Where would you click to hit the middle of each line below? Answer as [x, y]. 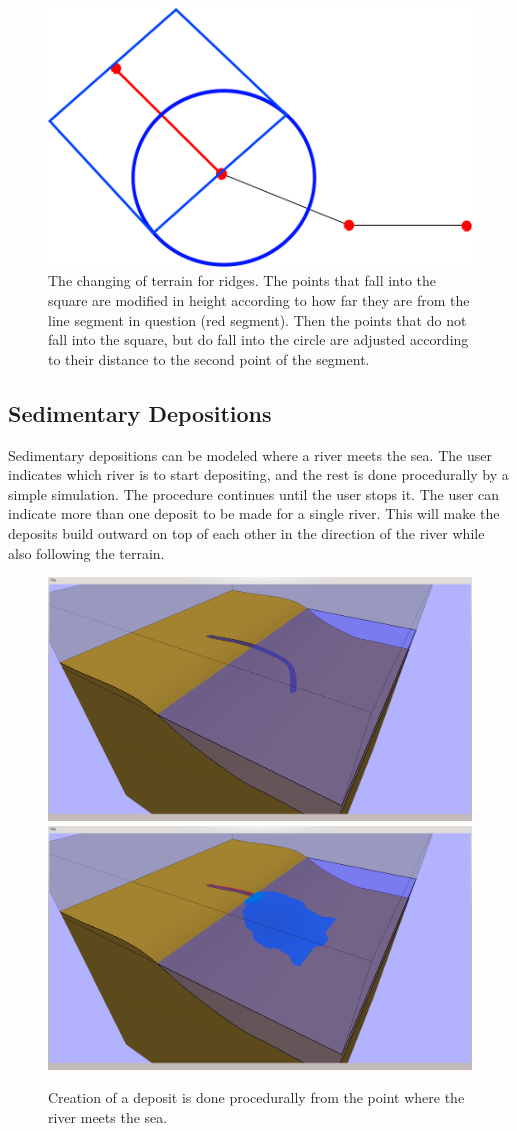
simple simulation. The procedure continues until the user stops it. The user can [254, 493]
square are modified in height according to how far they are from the [259, 300]
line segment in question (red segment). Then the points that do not [257, 319]
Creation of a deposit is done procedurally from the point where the [256, 1097]
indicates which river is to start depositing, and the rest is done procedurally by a [258, 474]
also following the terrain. [86, 552]
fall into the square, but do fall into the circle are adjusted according [258, 339]
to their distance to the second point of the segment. [209, 358]
